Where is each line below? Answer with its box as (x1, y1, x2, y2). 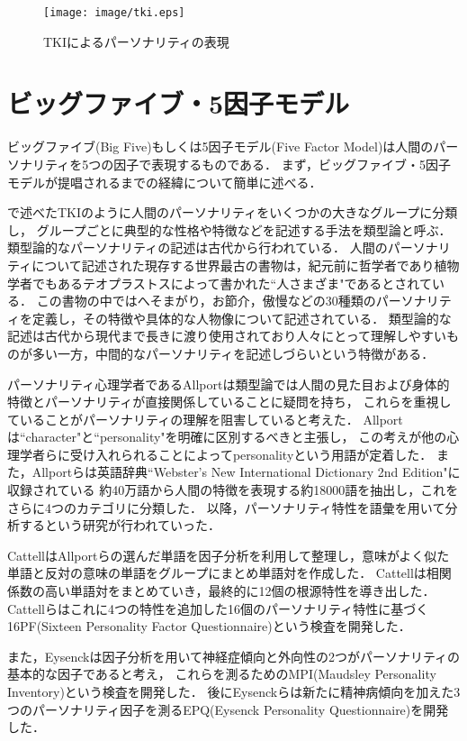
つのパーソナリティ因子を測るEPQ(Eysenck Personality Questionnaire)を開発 (7, 700, 449, 718)
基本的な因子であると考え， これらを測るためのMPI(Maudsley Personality (7, 664, 436, 683)
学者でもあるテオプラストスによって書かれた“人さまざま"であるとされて (7, 273, 432, 292)
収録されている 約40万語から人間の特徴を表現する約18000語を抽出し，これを (7, 480, 459, 499)
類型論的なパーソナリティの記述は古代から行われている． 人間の (7, 238, 388, 257)
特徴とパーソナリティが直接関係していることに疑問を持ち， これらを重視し (7, 392, 452, 411)
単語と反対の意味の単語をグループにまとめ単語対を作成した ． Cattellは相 (7, 563, 439, 582)
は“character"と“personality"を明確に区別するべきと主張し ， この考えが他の (7, 427, 447, 446)
